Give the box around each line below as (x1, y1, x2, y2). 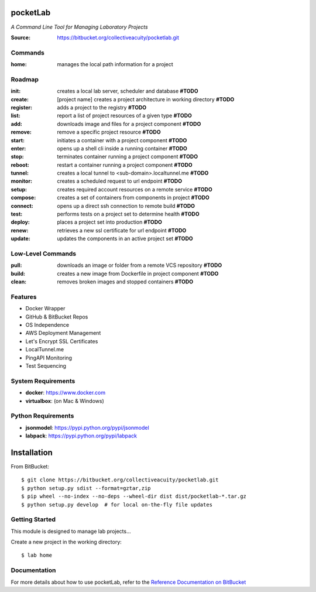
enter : (11, 145, 26, 152)
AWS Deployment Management (25, 330, 101, 337)
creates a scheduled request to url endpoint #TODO (57, 177, 183, 184)
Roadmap (11, 75, 39, 83)
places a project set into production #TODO (57, 218, 162, 225)
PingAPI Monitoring (25, 354, 73, 361)
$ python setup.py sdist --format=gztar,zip (21, 485, 152, 491)
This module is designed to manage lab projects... (11, 528, 131, 535)
